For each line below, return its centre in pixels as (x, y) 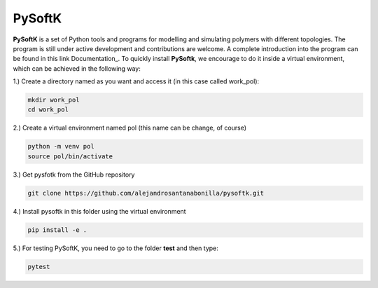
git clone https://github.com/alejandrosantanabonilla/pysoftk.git (146, 193)
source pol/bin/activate (70, 156)
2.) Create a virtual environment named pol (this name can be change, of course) (130, 128)
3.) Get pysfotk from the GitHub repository (74, 174)
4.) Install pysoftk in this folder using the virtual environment (99, 211)
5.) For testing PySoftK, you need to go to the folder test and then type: (115, 248)
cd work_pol (48, 110)
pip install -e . (57, 230)
